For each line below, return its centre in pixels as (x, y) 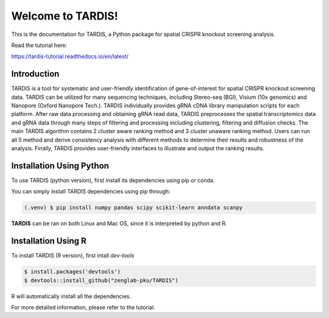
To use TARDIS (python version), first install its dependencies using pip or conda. (113, 180)
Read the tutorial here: (39, 45)
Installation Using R (49, 241)
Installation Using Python (60, 166)
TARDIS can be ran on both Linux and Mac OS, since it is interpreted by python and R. (119, 223)
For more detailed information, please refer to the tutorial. (83, 307)
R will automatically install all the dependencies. (71, 296)
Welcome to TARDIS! (65, 16)
